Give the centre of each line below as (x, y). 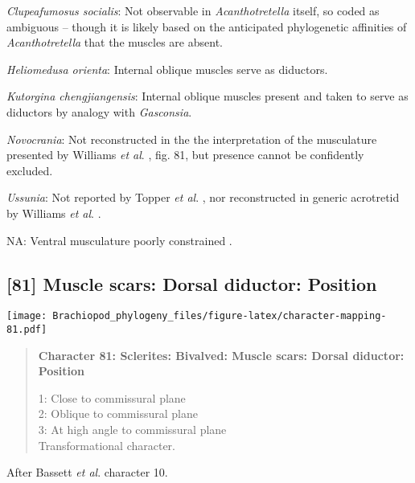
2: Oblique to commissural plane (118, 413)
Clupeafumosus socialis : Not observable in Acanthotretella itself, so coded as (193, 10)
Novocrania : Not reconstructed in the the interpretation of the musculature (192, 139)
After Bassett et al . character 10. (87, 472)
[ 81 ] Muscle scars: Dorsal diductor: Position (192, 283)
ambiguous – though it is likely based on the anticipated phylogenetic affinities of (207, 26)
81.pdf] (27, 329)
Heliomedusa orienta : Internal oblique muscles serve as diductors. (167, 69)
